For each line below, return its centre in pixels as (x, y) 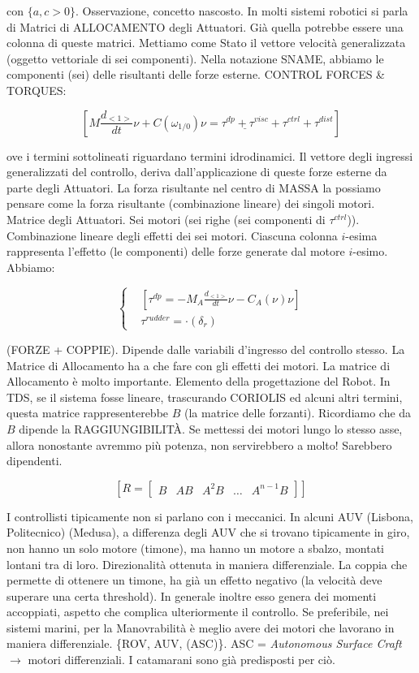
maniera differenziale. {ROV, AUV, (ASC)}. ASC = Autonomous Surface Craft (204, 643)
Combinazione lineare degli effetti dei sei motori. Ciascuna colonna (172, 235)
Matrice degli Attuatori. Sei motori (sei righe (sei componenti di (166, 219)
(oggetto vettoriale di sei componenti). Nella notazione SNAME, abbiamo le (195, 58)
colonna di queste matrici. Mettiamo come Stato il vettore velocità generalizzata (206, 43)
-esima (361, 235)
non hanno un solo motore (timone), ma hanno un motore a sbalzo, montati (195, 548)
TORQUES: (37, 90)
